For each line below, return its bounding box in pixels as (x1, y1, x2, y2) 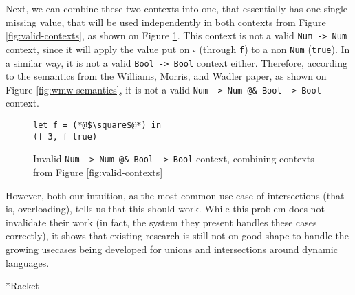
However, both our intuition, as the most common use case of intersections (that (6, 188, 345, 202)
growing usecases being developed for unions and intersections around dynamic (6, 241, 338, 256)
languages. (6, 255, 50, 270)
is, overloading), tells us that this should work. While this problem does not (6, 201, 325, 216)
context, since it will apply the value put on (6, 41, 190, 56)
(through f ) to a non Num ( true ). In (199, 41, 350, 56)
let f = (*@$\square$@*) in (33, 120, 162, 130)
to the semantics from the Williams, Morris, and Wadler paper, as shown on (6, 69, 327, 83)
